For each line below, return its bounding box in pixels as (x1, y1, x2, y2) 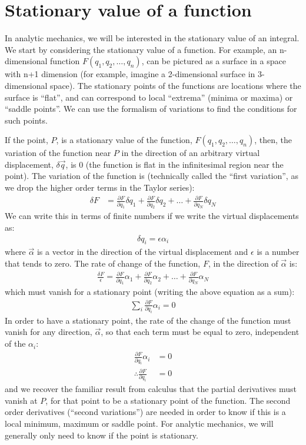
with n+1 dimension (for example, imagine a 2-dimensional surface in (5, 68, 255, 80)
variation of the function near (5, 147, 111, 159)
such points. (5, 114, 48, 126)
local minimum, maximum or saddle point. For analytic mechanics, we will (5, 417, 274, 430)
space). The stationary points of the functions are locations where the (50, 79, 301, 91)
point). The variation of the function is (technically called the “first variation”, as (5, 170, 298, 182)
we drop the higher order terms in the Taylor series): (5, 181, 195, 194)
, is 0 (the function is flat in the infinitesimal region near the (65, 158, 284, 170)
